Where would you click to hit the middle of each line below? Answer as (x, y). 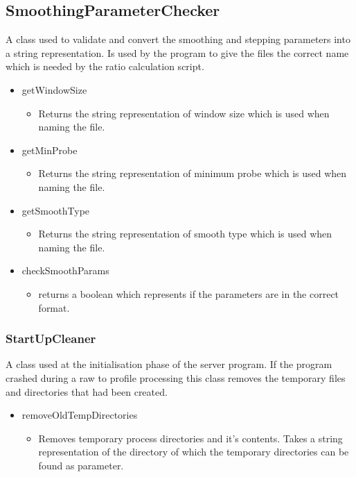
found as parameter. (81, 465)
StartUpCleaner (51, 338)
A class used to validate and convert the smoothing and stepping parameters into (178, 39)
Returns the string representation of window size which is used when (184, 113)
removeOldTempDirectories (80, 415)
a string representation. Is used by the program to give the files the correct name (177, 52)
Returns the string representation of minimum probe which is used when (193, 173)
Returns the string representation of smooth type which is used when (185, 234)
